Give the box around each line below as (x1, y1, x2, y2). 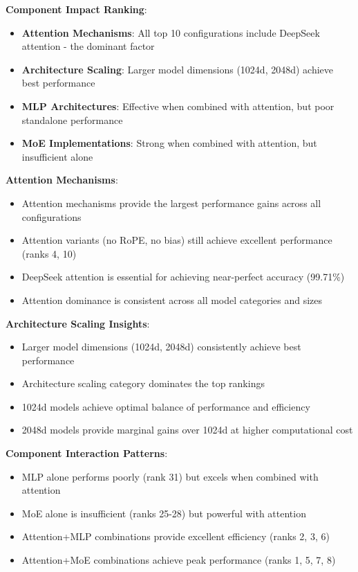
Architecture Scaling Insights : (6, 316, 150, 330)
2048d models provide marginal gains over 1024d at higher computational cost (21, 422, 353, 437)
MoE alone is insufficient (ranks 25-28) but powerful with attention (21, 506, 306, 520)
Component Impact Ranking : (6, 2, 147, 16)
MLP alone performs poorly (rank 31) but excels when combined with (21, 469, 319, 483)
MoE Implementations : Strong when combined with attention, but (21, 136, 317, 150)
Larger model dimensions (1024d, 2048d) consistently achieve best (21, 339, 301, 354)
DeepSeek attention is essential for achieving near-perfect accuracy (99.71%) (21, 269, 345, 284)
